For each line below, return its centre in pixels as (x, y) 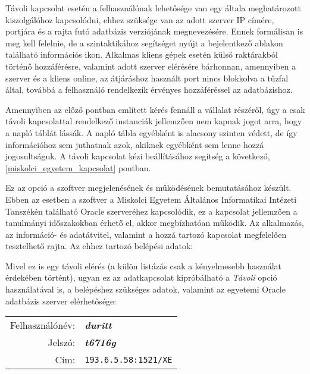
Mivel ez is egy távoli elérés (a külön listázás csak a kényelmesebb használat (144, 265)
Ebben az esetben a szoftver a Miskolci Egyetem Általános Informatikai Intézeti (151, 199)
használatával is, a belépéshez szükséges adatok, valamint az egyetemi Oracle (145, 289)
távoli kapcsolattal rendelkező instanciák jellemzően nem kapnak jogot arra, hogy (154, 121)
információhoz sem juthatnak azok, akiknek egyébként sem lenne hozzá (135, 144)
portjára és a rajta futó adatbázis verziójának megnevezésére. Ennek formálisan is (154, 31)
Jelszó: (62, 342)
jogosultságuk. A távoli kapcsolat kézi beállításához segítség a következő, (138, 156)
